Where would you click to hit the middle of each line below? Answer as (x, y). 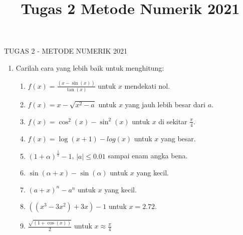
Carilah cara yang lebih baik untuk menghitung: (90, 67)
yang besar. (178, 138)
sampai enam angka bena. (148, 156)
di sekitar (173, 121)
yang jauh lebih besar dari (165, 104)
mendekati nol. (147, 85)
